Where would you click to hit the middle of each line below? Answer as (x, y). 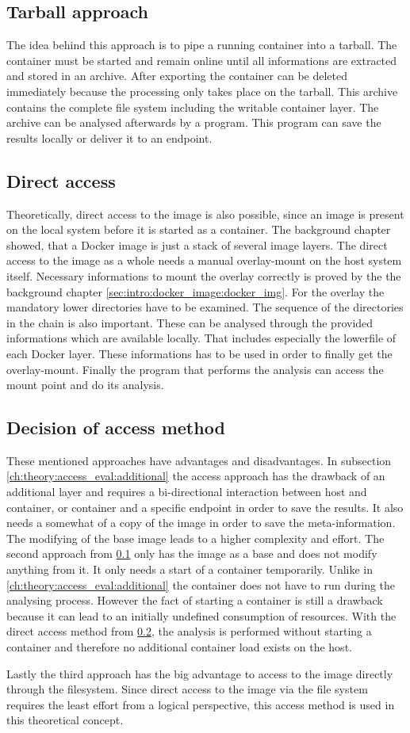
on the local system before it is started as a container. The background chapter (199, 229)
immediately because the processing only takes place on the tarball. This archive (202, 91)
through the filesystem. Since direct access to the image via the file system (187, 689)
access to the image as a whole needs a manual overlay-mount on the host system (204, 260)
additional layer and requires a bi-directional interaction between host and (187, 492)
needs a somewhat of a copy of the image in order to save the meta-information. (201, 523)
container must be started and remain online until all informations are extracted (202, 60)
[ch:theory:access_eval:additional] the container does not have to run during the (201, 584)
